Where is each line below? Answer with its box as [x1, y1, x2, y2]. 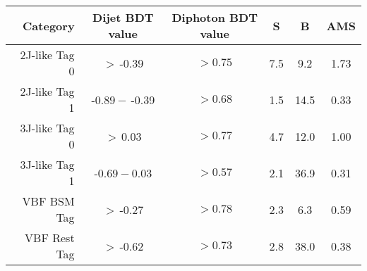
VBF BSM [22, 193, 75, 209]
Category [23, 17, 75, 34]
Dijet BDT [92, 9, 154, 25]
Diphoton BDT [172, 9, 258, 25]
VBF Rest [25, 229, 75, 246]
